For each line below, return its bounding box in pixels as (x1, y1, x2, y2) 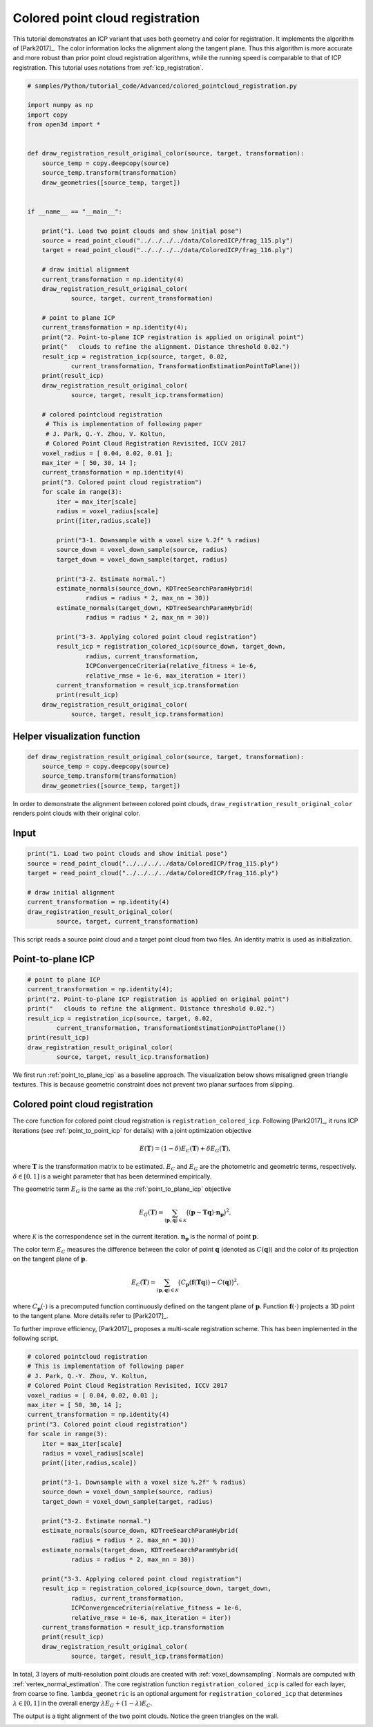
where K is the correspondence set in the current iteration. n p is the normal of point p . (12, 1232, 259, 1242)
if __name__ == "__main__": (27, 207, 122, 216)
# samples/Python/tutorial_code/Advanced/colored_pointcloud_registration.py (27, 82, 297, 90)
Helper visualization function (12, 730, 141, 742)
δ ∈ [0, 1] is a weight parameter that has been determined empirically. (12, 1172, 212, 1181)
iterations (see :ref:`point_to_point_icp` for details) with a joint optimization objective (12, 1126, 251, 1134)
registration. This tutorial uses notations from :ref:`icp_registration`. (12, 63, 204, 72)
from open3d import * (27, 121, 101, 128)
